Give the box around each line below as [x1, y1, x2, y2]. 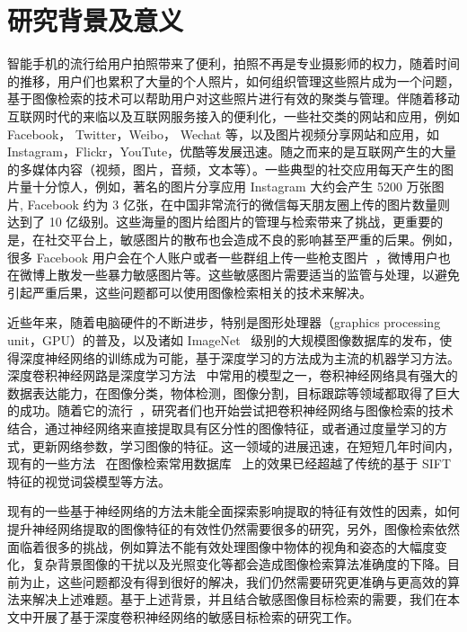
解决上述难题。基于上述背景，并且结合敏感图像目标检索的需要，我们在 [31, 590, 447, 609]
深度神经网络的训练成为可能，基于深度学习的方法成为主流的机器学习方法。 [19, 348, 460, 367]
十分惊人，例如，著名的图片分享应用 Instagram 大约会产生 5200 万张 [31, 177, 432, 196]
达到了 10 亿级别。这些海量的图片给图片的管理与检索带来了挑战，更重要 [7, 212, 431, 231]
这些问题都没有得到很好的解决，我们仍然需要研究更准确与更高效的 [57, 572, 447, 591]
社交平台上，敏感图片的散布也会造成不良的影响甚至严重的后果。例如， [44, 230, 460, 249]
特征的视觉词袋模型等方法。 [7, 471, 171, 490]
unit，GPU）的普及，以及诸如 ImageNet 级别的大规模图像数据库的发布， [7, 331, 440, 350]
